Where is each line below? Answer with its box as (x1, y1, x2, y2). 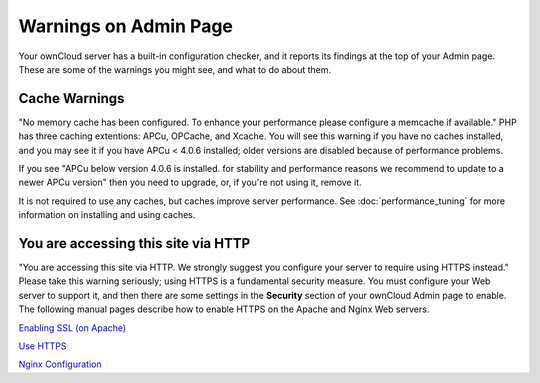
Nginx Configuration (18, 358, 102, 370)
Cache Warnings (18, 90, 125, 107)
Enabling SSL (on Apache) (18, 321, 127, 334)
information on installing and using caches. (18, 209, 196, 221)
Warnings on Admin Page (18, 15, 234, 37)
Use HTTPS (18, 340, 67, 352)
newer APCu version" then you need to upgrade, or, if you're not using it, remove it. (18, 176, 362, 189)
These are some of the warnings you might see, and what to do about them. (18, 63, 332, 75)
